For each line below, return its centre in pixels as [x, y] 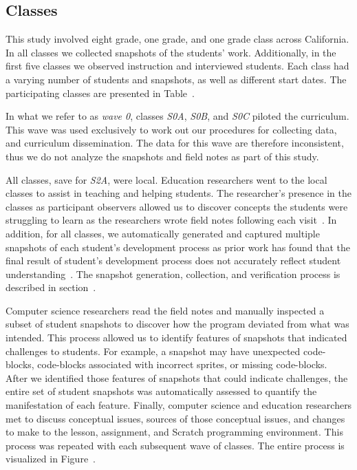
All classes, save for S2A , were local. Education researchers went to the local [166, 179]
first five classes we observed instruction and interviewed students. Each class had [177, 66]
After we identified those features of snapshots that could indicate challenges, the [177, 377]
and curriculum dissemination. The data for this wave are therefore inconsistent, [175, 143]
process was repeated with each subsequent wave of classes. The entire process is [175, 445]
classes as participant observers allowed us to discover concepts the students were [177, 206]
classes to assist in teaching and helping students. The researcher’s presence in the [178, 193]
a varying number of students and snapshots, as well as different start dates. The [176, 79]
